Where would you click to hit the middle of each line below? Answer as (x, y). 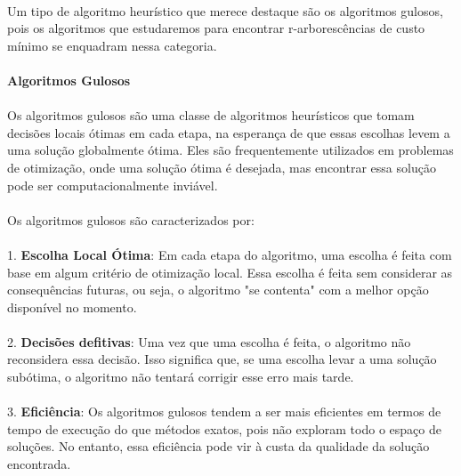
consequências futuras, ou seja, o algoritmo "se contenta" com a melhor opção (218, 290)
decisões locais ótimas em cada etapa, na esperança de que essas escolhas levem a (229, 132)
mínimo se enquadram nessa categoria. (112, 45)
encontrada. (39, 464)
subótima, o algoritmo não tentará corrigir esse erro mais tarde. (181, 377)
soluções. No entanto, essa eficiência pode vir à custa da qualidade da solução (218, 446)
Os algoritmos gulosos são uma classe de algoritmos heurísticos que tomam (211, 115)
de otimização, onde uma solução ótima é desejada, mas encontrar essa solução (222, 167)
